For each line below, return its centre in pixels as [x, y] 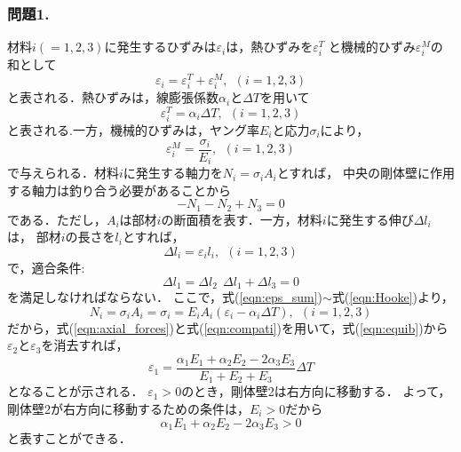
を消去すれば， [85, 345]
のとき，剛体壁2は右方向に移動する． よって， [316, 391]
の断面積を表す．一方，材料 [242, 219]
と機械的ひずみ [372, 47]
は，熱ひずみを [270, 47]
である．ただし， [57, 219]
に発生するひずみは [160, 47]
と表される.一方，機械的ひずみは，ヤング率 [133, 130]
